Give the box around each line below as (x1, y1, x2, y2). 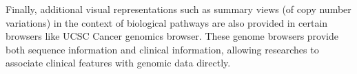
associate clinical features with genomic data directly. (6, 56, 231, 70)
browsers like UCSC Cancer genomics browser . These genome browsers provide (6, 29, 338, 43)
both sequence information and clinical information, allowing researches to (6, 42, 319, 56)
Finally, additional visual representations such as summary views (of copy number (6, 2, 351, 16)
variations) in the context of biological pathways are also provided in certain (6, 15, 328, 29)
